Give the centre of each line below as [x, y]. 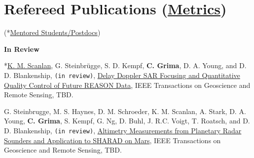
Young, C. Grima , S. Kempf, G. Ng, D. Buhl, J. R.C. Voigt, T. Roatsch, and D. [127, 121]
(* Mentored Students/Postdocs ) [52, 32]
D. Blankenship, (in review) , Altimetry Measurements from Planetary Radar [123, 130]
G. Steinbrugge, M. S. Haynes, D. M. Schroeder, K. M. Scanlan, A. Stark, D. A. [125, 111]
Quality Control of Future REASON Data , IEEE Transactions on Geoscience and [127, 85]
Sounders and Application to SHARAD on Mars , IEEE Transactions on [112, 140]
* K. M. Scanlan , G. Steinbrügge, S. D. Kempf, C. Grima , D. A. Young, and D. [125, 65]
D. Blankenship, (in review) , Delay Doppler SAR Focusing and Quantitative [122, 75]
